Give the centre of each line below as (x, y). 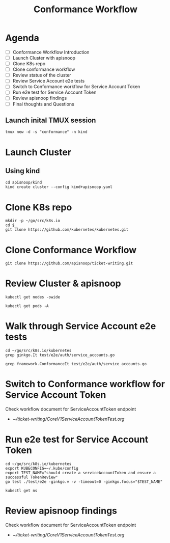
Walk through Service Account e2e (81, 326)
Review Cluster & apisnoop (63, 283)
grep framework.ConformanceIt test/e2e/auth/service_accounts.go (76, 364)
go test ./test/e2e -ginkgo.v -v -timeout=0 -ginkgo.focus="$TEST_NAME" (84, 482)
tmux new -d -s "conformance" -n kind (46, 132)
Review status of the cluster (42, 75)
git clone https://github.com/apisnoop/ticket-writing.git (69, 263)
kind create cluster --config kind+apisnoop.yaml (59, 187)
